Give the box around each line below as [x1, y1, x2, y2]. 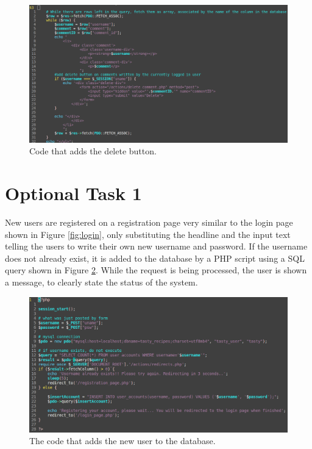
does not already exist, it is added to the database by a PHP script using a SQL [5, 251, 305, 264]
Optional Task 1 [5, 181, 142, 206]
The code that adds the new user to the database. [29, 434, 216, 447]
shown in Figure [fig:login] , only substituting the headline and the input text [5, 228, 291, 240]
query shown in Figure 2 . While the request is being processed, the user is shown [5, 264, 307, 276]
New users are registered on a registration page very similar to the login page [5, 215, 293, 228]
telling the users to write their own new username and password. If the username [5, 240, 308, 253]
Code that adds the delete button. [29, 145, 157, 157]
